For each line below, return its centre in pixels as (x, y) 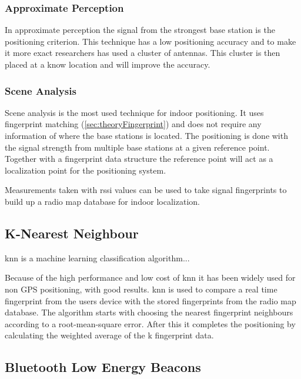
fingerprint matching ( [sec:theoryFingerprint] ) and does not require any (133, 124)
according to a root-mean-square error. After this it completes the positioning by (150, 323)
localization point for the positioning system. (86, 170)
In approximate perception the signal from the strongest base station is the (140, 30)
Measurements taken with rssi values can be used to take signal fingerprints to (146, 190)
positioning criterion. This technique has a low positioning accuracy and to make (150, 41)
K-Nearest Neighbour (72, 233)
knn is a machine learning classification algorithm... (97, 257)
